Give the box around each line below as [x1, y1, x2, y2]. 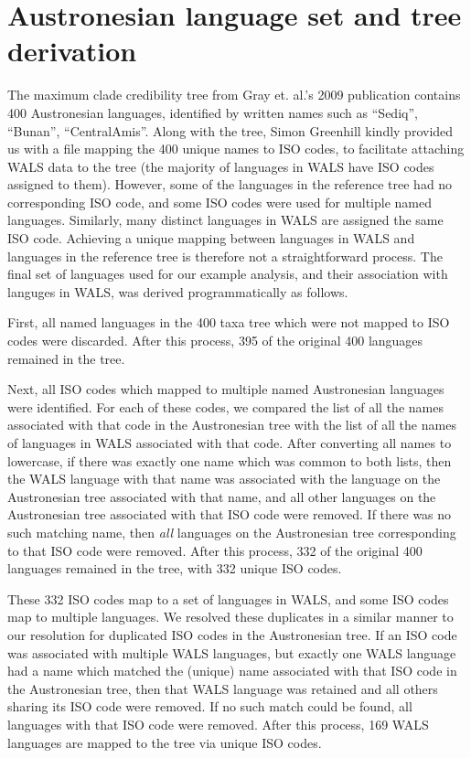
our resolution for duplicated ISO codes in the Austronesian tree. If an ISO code [7, 625, 457, 644]
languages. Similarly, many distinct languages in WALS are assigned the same [7, 210, 444, 230]
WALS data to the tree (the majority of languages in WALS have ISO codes [7, 156, 434, 176]
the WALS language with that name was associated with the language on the [7, 469, 441, 488]
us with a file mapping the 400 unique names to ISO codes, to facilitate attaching [7, 139, 465, 158]
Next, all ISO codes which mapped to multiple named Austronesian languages [7, 379, 444, 399]
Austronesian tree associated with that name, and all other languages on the [7, 486, 436, 506]
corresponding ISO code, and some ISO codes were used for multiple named [7, 192, 433, 211]
